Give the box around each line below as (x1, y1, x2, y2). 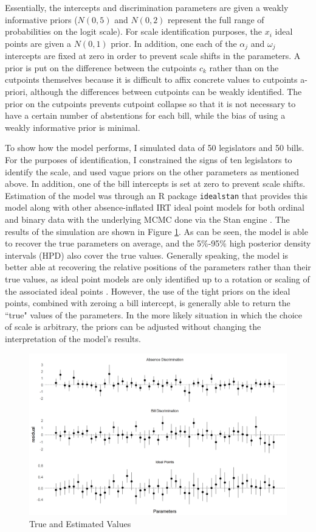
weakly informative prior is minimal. (5, 121, 140, 133)
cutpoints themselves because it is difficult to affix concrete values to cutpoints (5, 73, 298, 86)
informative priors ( (5, 13, 78, 26)
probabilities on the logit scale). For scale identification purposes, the (5, 25, 263, 38)
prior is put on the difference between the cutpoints (5, 61, 197, 74)
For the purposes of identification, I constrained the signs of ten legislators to (5, 153, 292, 166)
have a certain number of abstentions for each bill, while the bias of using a (5, 109, 286, 122)
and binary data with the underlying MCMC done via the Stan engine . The (5, 213, 290, 226)
